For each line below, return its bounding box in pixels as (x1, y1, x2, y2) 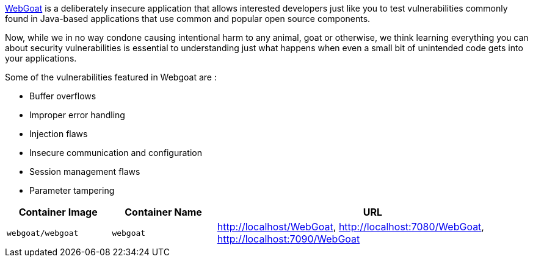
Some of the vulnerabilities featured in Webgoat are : (5, 72, 217, 82)
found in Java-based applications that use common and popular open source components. (5, 13, 371, 24)
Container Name (125, 206, 202, 218)
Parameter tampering (29, 185, 115, 196)
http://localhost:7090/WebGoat (217, 233, 360, 245)
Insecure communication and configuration (29, 147, 202, 158)
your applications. (5, 53, 77, 63)
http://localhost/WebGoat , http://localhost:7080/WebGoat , (217, 221, 484, 233)
